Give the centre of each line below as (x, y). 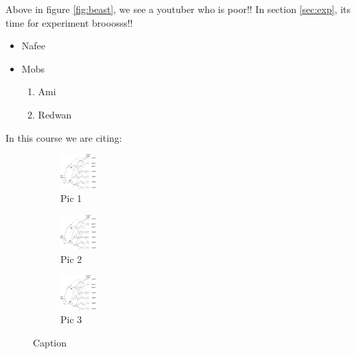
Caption (50, 342)
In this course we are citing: (64, 137)
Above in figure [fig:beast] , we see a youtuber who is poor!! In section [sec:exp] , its (178, 9)
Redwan (55, 114)
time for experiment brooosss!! (69, 22)
